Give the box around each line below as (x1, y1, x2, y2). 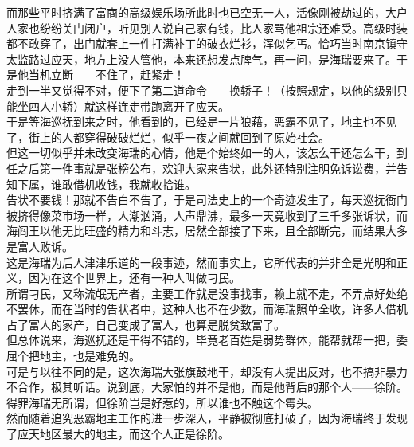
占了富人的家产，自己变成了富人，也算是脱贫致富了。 (6, 316, 285, 332)
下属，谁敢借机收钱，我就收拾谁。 (17, 175, 196, 192)
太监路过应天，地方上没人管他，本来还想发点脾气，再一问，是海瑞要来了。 (6, 50, 396, 67)
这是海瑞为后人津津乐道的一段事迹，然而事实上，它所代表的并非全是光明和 (6, 253, 396, 270)
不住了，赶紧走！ (95, 66, 185, 83)
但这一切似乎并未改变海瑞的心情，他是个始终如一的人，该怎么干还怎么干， (6, 144, 396, 161)
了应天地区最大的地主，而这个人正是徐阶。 (6, 425, 229, 442)
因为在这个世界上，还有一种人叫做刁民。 (28, 269, 240, 286)
